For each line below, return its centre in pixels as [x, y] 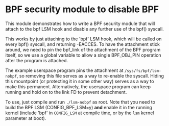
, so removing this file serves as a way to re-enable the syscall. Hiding [90, 75]
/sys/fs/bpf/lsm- [143, 71]
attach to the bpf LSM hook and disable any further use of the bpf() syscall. [85, 29]
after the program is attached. [37, 60]
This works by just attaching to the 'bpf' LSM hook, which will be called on [83, 39]
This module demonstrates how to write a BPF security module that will [80, 23]
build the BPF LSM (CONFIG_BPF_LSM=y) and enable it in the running [79, 107]
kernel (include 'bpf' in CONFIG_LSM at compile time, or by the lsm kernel [80, 113]
